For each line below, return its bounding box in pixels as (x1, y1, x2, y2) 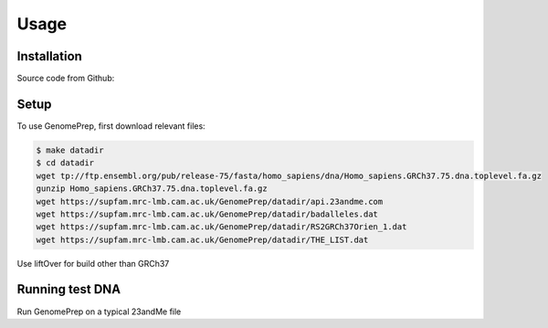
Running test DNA (16, 281, 121, 297)
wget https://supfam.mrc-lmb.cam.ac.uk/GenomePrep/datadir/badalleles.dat (36, 208, 379, 219)
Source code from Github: (16, 73, 115, 84)
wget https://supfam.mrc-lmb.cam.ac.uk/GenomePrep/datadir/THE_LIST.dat (36, 234, 369, 245)
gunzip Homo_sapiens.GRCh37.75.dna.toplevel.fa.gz (36, 184, 269, 194)
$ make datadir (36, 144, 104, 155)
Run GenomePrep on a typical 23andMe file (16, 306, 182, 317)
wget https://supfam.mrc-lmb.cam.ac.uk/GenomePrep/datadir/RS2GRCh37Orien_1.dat (36, 222, 407, 232)
